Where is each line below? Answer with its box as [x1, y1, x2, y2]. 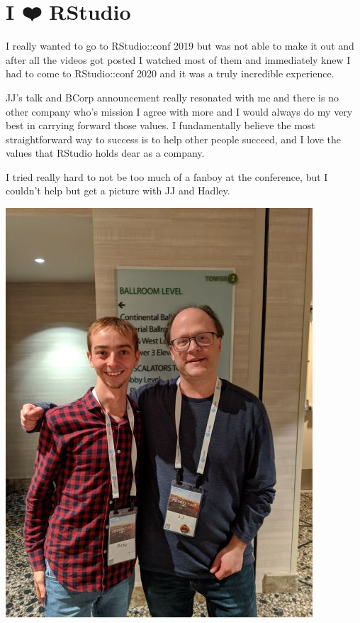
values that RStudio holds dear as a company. [6, 145, 205, 160]
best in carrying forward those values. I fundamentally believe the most [6, 118, 315, 133]
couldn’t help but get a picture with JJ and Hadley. [6, 183, 230, 198]
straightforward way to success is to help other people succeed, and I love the [6, 131, 342, 146]
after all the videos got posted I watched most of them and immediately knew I [6, 52, 351, 67]
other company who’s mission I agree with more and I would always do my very [6, 104, 353, 118]
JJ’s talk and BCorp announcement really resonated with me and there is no [6, 89, 339, 104]
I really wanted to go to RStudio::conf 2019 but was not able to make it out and [6, 38, 354, 53]
